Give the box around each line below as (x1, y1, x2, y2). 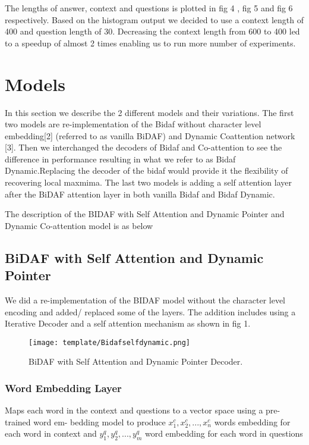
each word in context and (5, 427, 97, 440)
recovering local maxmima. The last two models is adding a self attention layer (5, 176, 292, 189)
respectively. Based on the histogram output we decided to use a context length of (5, 13, 304, 26)
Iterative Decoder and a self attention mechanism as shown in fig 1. (5, 317, 251, 330)
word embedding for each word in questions (144, 427, 303, 440)
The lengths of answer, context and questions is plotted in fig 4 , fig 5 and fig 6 (5, 2, 293, 14)
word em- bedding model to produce (33, 415, 166, 428)
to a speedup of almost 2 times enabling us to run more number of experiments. (5, 36, 296, 49)
